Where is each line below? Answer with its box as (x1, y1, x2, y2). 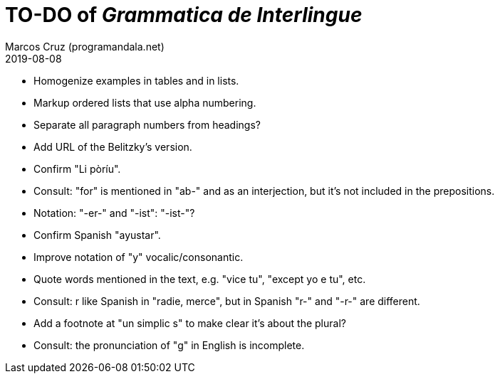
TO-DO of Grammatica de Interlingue (5, 3, 363, 27)
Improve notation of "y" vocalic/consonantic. (33, 250, 244, 263)
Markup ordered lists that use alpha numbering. (33, 96, 256, 109)
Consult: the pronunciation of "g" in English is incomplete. (33, 338, 305, 351)
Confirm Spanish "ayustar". (33, 228, 161, 241)
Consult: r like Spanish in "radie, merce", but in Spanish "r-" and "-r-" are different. (33, 294, 420, 307)
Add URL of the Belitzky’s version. (33, 140, 192, 153)
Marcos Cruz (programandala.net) (5, 40, 165, 53)
